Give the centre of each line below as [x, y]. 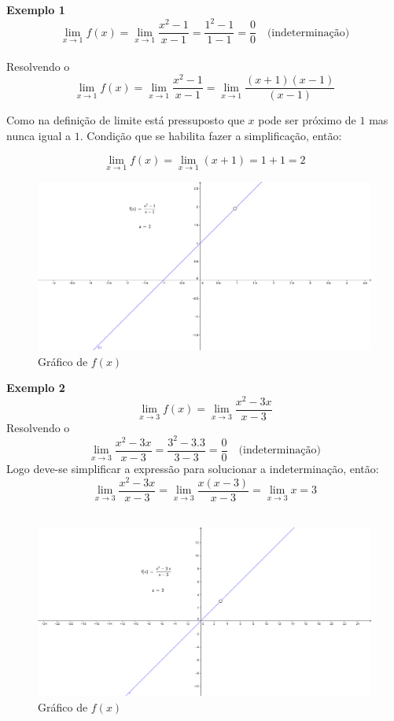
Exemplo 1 [36, 9]
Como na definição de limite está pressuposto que [125, 120]
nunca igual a [39, 136]
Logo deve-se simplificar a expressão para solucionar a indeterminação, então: [193, 469]
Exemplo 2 [36, 388]
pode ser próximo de [307, 120]
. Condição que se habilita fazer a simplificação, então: [211, 136]
